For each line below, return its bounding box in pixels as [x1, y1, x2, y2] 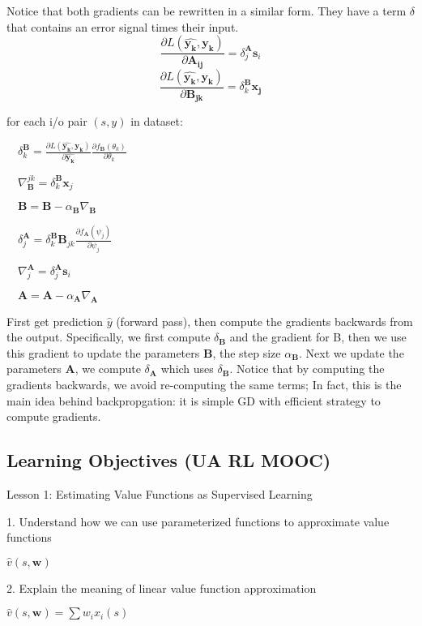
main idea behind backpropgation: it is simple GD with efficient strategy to [6, 392, 381, 409]
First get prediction [6, 312, 103, 329]
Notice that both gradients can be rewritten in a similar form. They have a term [6, 2, 407, 19]
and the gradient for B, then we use [229, 328, 407, 345]
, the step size [212, 344, 281, 361]
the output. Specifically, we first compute [6, 328, 211, 345]
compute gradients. [6, 408, 101, 425]
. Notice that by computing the [229, 360, 385, 377]
